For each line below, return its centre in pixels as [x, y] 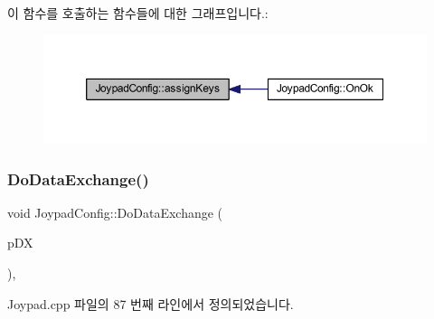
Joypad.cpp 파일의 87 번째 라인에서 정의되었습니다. [151, 303]
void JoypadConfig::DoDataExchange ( [115, 212]
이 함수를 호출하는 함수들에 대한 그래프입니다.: [138, 13]
